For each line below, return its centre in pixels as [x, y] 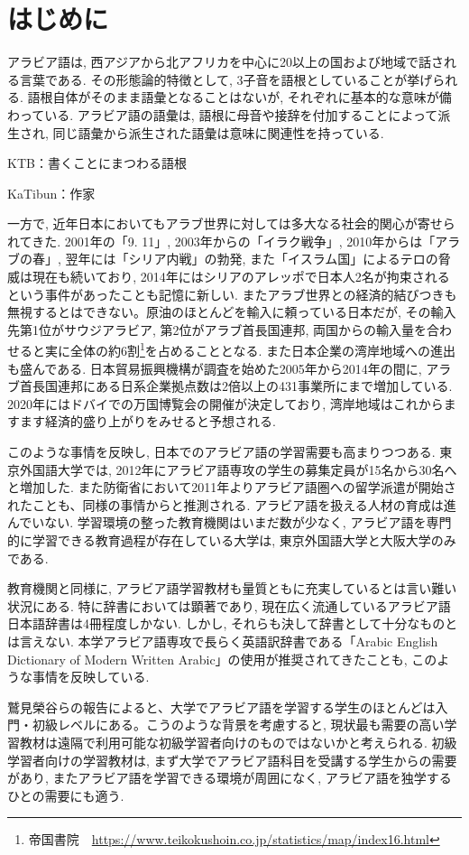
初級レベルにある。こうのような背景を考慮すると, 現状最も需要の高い [238, 725]
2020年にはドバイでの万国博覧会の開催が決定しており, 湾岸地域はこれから [225, 403]
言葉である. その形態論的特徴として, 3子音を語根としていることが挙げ [226, 79]
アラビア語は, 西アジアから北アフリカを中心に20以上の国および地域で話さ [225, 62]
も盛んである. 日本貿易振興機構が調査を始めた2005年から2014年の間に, [215, 368]
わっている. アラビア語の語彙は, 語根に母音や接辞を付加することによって [223, 114]
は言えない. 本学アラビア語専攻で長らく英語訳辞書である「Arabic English [223, 641]
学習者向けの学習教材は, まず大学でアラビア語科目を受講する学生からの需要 [232, 760]
